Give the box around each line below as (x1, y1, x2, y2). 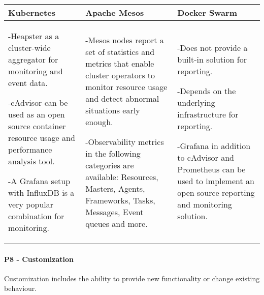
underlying (177, 97, 215, 108)
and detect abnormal (85, 93, 159, 104)
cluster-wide (8, 42, 51, 53)
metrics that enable (85, 57, 154, 69)
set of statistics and (85, 46, 155, 57)
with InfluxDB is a (8, 187, 75, 198)
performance (8, 143, 52, 155)
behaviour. (4, 283, 37, 293)
